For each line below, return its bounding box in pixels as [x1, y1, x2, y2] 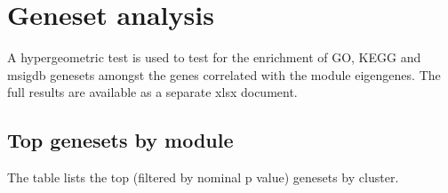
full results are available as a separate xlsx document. [7, 83, 298, 101]
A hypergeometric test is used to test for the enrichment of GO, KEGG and [7, 48, 421, 67]
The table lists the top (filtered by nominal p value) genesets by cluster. [7, 168, 399, 187]
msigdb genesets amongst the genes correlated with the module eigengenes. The [7, 65, 441, 84]
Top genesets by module [7, 126, 234, 154]
